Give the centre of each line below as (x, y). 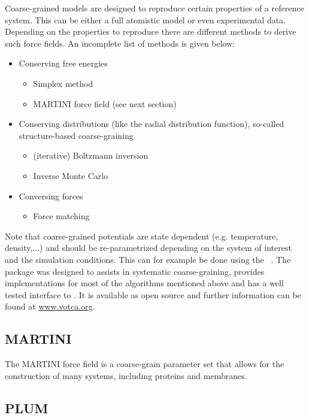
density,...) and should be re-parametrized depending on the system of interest (148, 248)
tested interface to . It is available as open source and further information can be (153, 294)
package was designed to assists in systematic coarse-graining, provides (135, 271)
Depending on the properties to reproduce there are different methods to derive (151, 31)
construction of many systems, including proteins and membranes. (126, 375)
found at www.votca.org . (50, 306)
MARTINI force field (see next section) (105, 103)
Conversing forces (51, 196)
